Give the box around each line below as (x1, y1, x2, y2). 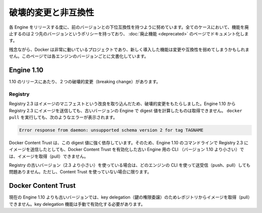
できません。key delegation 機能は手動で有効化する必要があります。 (9, 201, 146, 207)
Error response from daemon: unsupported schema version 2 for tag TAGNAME (19, 127, 204, 133)
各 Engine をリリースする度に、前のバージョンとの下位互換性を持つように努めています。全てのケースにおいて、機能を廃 (9, 24, 249, 30)
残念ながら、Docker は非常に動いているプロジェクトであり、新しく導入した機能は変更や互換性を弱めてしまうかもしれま (9, 46, 250, 52)
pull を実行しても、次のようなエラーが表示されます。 (9, 114, 117, 120)
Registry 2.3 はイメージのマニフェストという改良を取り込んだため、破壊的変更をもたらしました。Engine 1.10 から (9, 101, 236, 106)
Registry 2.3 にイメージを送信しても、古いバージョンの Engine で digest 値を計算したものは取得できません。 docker (9, 107, 243, 113)
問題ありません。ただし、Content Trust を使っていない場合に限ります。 (9, 169, 152, 175)
